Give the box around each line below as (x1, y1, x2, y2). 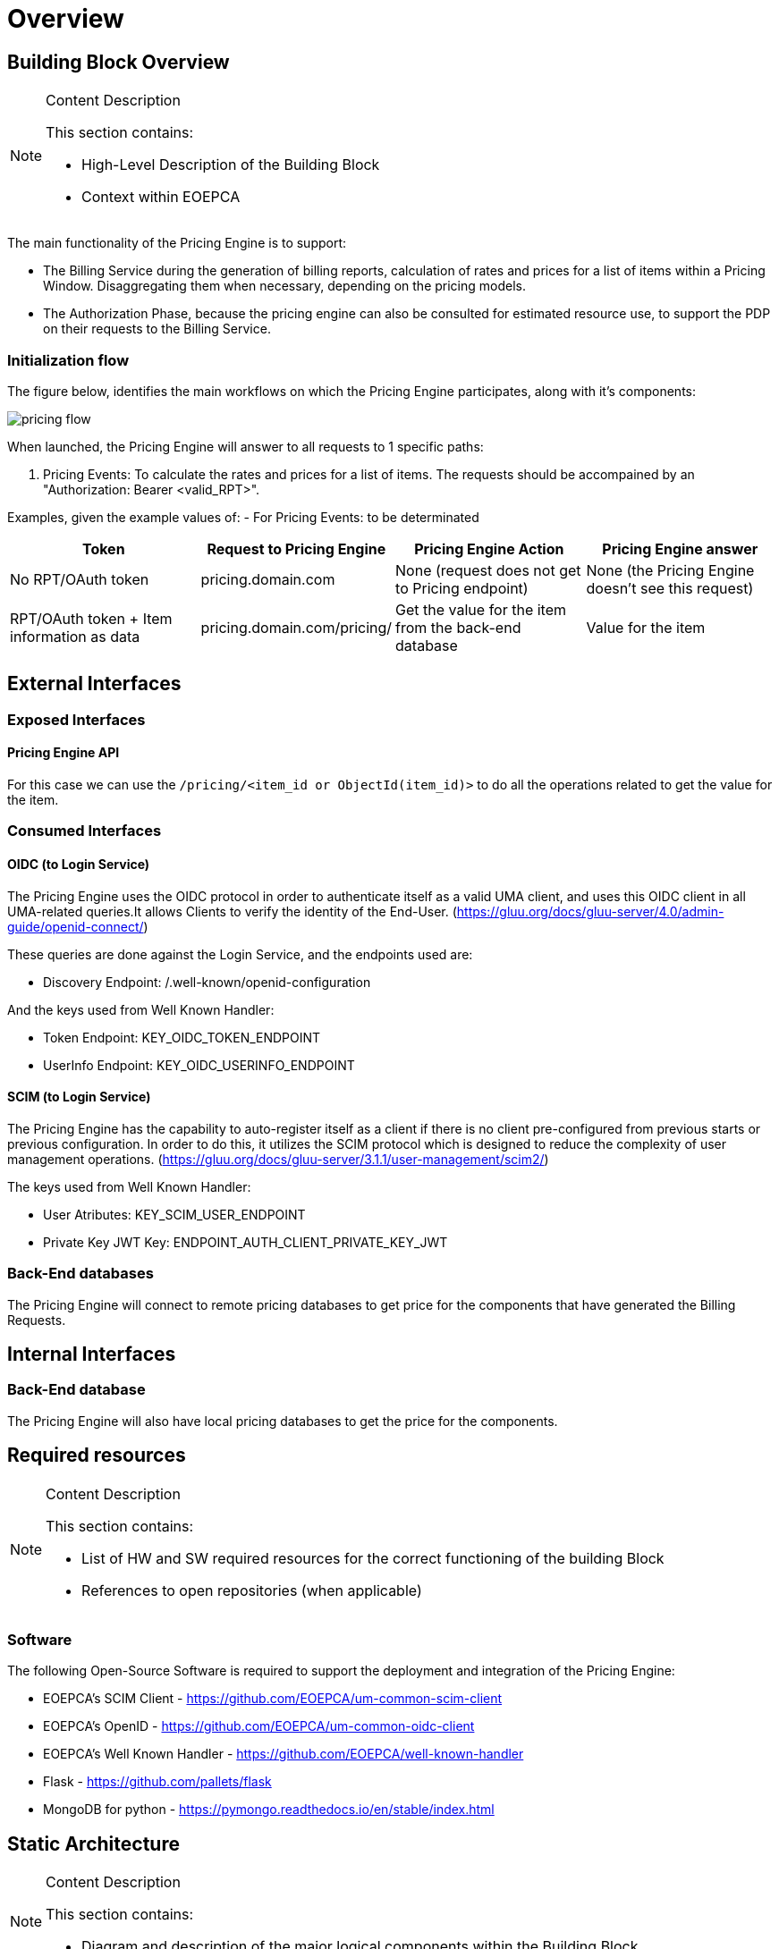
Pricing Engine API (7, 745, 120, 761)
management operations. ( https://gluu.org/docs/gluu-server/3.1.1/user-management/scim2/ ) (7, 1151, 549, 1167)
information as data (10, 627, 140, 645)
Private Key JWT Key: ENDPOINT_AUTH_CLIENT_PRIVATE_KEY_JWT (43, 1234, 448, 1250)
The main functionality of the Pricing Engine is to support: (7, 235, 347, 251)
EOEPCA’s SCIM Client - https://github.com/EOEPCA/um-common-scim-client (43, 1691, 503, 1707)
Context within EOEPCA (81, 188, 241, 207)
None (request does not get (395, 561, 581, 579)
